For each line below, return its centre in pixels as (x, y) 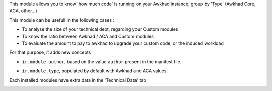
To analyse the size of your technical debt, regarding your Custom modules (100, 29)
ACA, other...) (23, 11)
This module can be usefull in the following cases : (62, 20)
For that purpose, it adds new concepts (50, 52)
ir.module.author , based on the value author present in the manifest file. (102, 62)
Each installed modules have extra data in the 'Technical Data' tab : (79, 80)
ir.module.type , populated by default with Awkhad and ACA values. (95, 71)
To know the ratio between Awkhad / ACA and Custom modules (88, 36)
